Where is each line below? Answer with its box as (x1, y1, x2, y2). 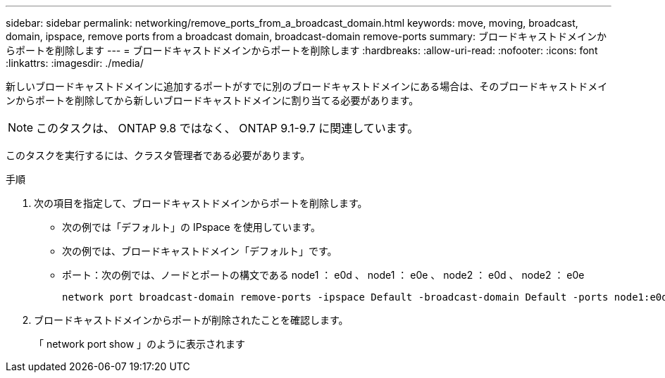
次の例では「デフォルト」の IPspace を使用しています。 (62, 221, 321, 233)
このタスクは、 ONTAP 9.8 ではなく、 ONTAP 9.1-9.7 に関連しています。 (36, 121, 419, 135)
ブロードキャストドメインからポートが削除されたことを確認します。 (34, 314, 349, 326)
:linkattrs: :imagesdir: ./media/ (6, 57, 144, 69)
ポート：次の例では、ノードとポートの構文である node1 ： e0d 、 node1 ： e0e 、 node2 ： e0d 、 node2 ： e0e (62, 269, 585, 281)
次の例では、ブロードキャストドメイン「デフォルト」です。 (62, 245, 337, 257)
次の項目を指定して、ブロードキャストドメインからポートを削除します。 (34, 197, 368, 209)
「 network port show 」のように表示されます (34, 338, 246, 350)
